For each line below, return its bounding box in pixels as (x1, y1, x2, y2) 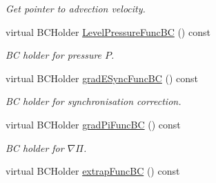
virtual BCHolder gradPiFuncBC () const (6, 117, 181, 131)
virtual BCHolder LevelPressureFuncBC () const (6, 24, 210, 39)
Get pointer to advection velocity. (6, 1, 146, 15)
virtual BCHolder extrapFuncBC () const (6, 164, 180, 178)
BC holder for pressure (6, 48, 102, 62)
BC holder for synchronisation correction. (6, 94, 181, 108)
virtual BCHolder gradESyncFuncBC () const (6, 70, 199, 85)
